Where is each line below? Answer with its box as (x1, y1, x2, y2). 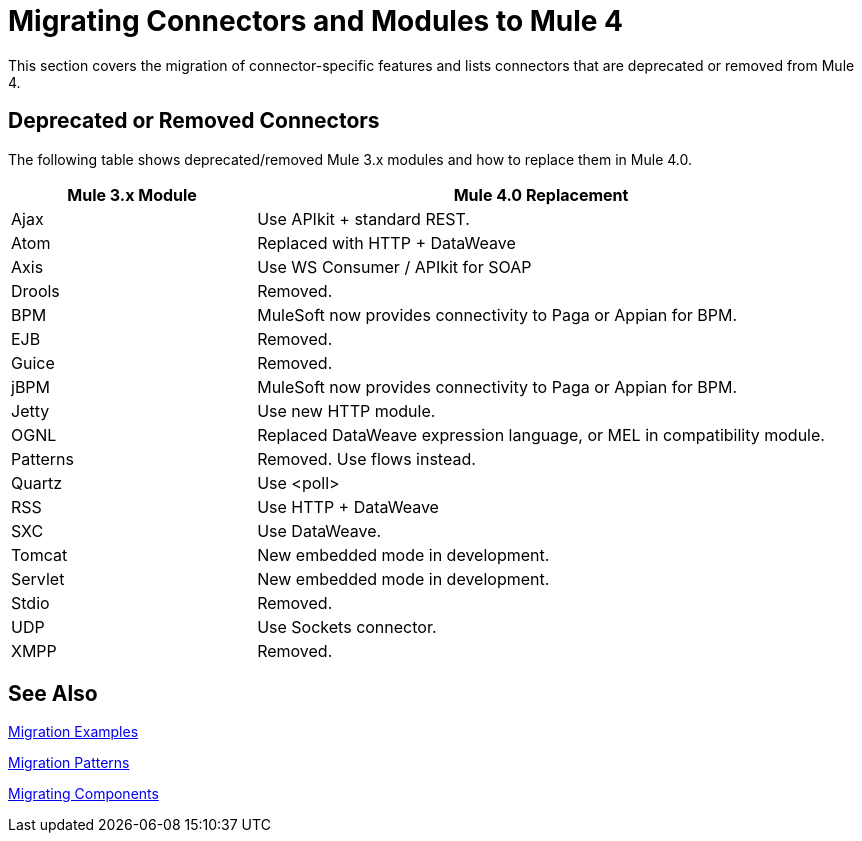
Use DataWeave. (257, 520, 382, 541)
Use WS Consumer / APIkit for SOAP (257, 256, 532, 277)
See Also (8, 681, 98, 707)
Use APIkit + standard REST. (257, 208, 470, 229)
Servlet (11, 568, 65, 589)
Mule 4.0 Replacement (453, 184, 629, 205)
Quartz (11, 472, 63, 493)
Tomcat (11, 544, 68, 565)
